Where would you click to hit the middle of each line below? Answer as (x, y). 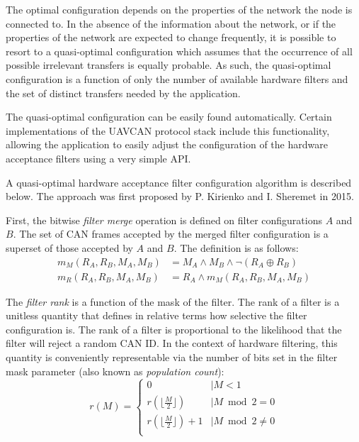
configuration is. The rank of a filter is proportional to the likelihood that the (174, 329)
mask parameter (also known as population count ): (115, 371)
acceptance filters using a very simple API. (98, 158)
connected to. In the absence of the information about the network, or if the (171, 23)
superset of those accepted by (69, 247)
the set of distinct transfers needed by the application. (123, 93)
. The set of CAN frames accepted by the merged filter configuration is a (171, 234)
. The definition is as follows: (236, 247)
